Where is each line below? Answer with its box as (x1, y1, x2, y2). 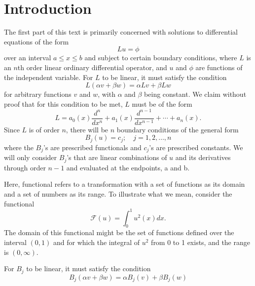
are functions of (195, 62, 243, 72)
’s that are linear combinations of (67, 152, 167, 163)
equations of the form (4, 36, 69, 46)
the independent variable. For (4, 72, 93, 82)
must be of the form (132, 98, 192, 109)
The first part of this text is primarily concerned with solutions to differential (4, 27, 238, 37)
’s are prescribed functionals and (43, 142, 142, 152)
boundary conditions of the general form (116, 124, 239, 134)
